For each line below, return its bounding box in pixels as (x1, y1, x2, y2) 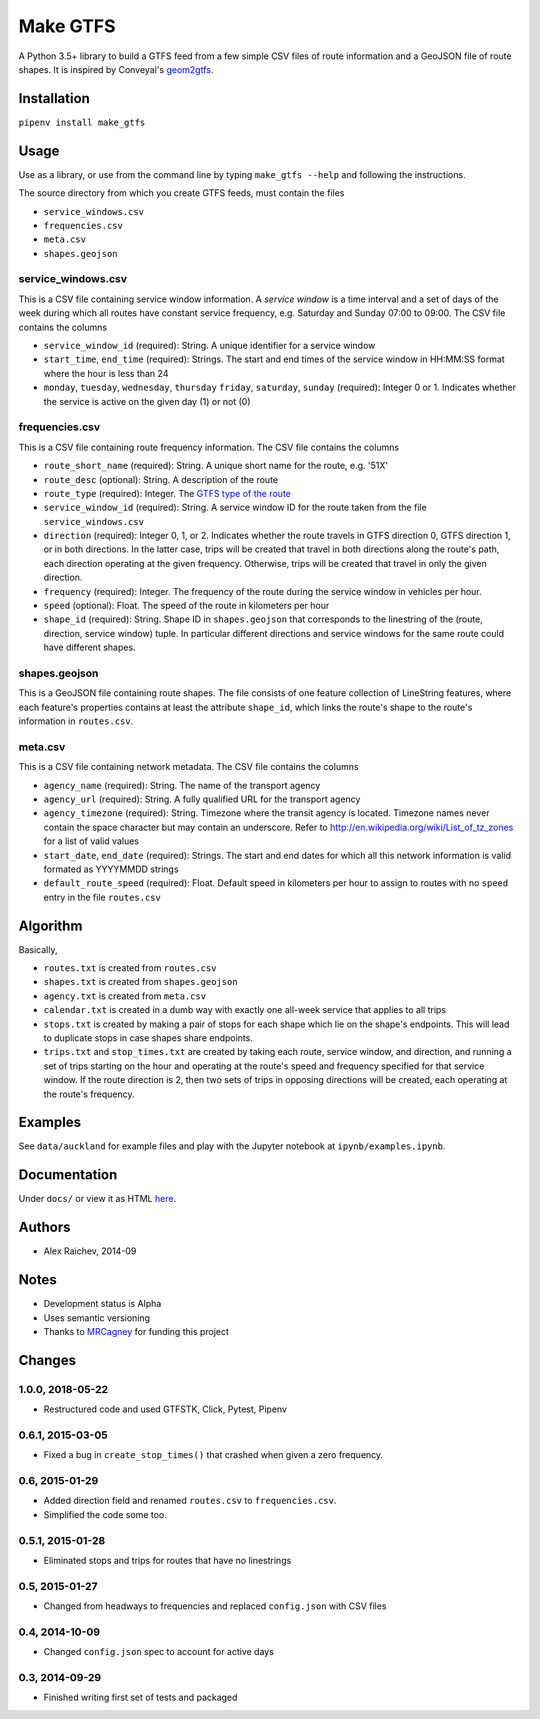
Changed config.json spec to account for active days (43, 1646, 275, 1658)
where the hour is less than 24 (43, 367, 169, 379)
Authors (18, 1219, 71, 1236)
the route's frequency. (43, 1088, 135, 1100)
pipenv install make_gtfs (18, 116, 146, 128)
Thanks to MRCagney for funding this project (43, 1325, 230, 1337)
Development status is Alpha (43, 1298, 162, 1310)
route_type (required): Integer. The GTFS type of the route (43, 487, 292, 499)
